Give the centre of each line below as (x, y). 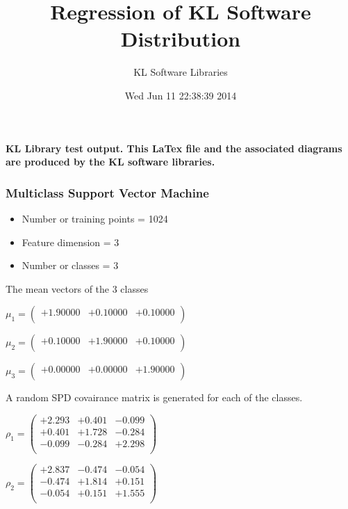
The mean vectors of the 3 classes (77, 288)
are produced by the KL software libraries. (110, 162)
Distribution (181, 39)
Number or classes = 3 (70, 265)
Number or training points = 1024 (95, 218)
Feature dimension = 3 (71, 242)
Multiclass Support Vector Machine (107, 192)
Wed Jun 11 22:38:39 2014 (181, 95)
